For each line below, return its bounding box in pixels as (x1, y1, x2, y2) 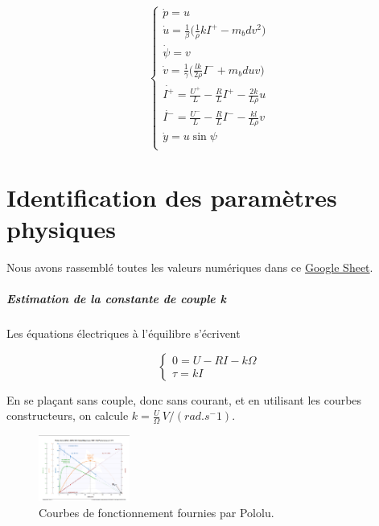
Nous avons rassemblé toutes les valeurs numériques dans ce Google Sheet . (6, 259, 373, 275)
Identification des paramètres (6, 180, 337, 213)
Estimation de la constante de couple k (6, 290, 227, 307)
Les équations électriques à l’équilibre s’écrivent (6, 325, 241, 342)
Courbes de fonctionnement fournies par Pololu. (39, 503, 274, 520)
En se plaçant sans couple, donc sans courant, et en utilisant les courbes (6, 391, 362, 408)
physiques (6, 212, 116, 245)
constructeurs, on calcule (6, 407, 129, 424)
